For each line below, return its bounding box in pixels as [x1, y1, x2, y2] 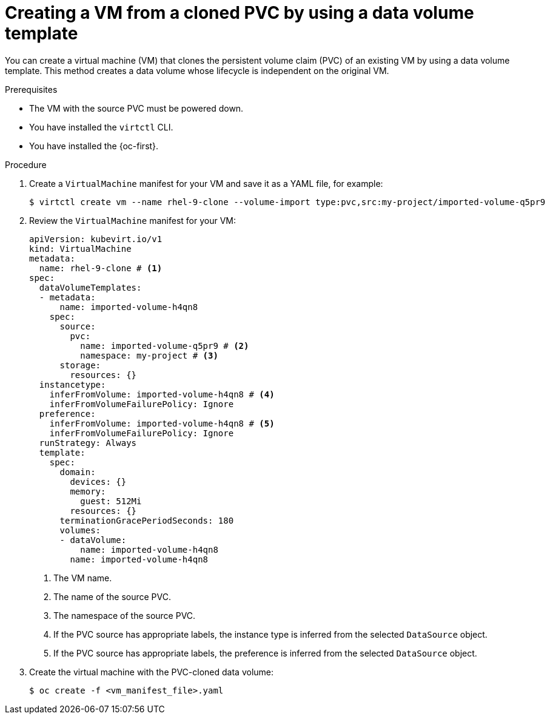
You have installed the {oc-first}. [29, 140, 159, 151]
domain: [59, 467, 96, 477]
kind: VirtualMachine [29, 243, 132, 254]
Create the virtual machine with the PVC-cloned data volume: [29, 666, 274, 677]
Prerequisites [5, 84, 58, 95]
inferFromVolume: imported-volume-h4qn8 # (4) [49, 389, 275, 399]
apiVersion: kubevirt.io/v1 [29, 234, 163, 244]
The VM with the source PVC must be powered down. [29, 103, 244, 113]
